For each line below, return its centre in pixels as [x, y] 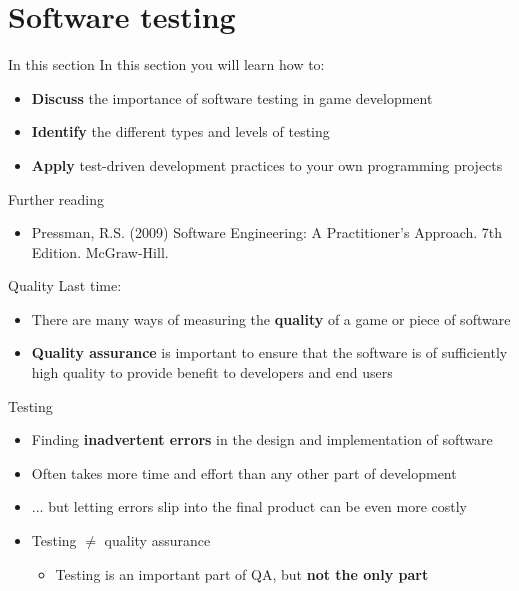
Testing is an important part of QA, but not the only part [242, 573]
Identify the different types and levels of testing [180, 131]
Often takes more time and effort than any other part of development [244, 472]
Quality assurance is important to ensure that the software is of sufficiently [269, 352]
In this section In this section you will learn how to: [166, 64]
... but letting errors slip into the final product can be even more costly [249, 506]
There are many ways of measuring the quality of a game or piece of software [271, 318]
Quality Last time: [65, 285]
